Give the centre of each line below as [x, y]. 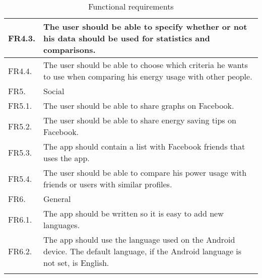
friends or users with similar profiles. [108, 184]
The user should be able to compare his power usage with [145, 172]
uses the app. [67, 158]
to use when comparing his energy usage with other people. [148, 76]
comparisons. [70, 50]
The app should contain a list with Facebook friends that [144, 146]
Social [54, 91]
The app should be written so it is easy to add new [134, 213]
